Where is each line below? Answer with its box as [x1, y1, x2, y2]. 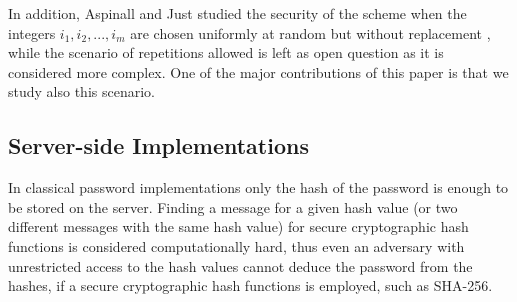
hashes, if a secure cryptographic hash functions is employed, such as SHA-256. [8, 275, 493, 296]
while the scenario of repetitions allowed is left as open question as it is [8, 42, 444, 63]
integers [8, 22, 56, 43]
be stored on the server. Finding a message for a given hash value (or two [8, 196, 458, 217]
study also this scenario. [8, 81, 155, 102]
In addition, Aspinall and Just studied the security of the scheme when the [8, 3, 467, 23]
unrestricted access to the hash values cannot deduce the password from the [8, 255, 473, 276]
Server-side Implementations [8, 130, 309, 161]
